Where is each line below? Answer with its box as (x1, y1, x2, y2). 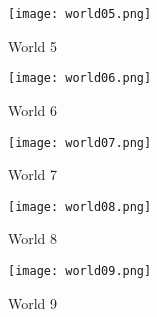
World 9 (8, 292, 58, 313)
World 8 (8, 228, 58, 249)
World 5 (8, 35, 58, 56)
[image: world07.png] (8, 135, 152, 150)
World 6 (8, 99, 58, 120)
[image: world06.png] (8, 71, 152, 86)
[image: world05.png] (8, 7, 152, 21)
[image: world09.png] (8, 264, 152, 278)
